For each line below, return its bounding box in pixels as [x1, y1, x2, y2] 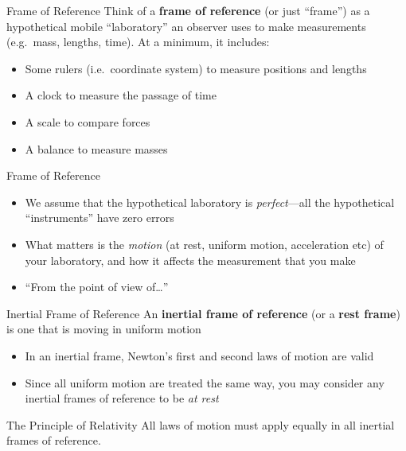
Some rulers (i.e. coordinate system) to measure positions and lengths [25, 60, 367, 76]
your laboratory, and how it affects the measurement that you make [25, 251, 356, 268]
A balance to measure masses [25, 140, 168, 157]
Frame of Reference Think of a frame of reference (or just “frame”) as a [6, 2, 370, 18]
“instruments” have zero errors [25, 209, 174, 226]
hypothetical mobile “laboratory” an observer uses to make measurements [6, 17, 366, 34]
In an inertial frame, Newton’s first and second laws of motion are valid [25, 347, 374, 364]
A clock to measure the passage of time [25, 87, 217, 103]
